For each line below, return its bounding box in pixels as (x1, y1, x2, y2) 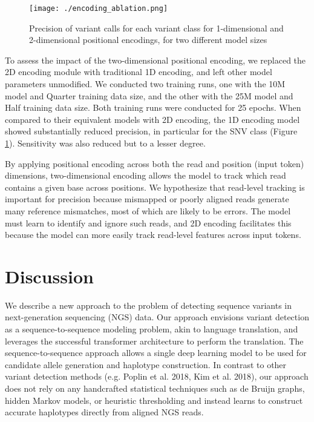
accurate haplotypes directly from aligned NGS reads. (5, 406, 204, 418)
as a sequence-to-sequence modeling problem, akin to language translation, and (5, 323, 298, 335)
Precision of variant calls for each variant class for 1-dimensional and (29, 21, 284, 34)
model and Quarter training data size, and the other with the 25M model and (5, 89, 293, 102)
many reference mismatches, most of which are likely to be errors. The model (5, 204, 291, 217)
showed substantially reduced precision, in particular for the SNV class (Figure (5, 125, 298, 137)
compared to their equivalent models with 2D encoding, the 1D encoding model (5, 113, 300, 125)
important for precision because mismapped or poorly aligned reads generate (5, 193, 289, 205)
